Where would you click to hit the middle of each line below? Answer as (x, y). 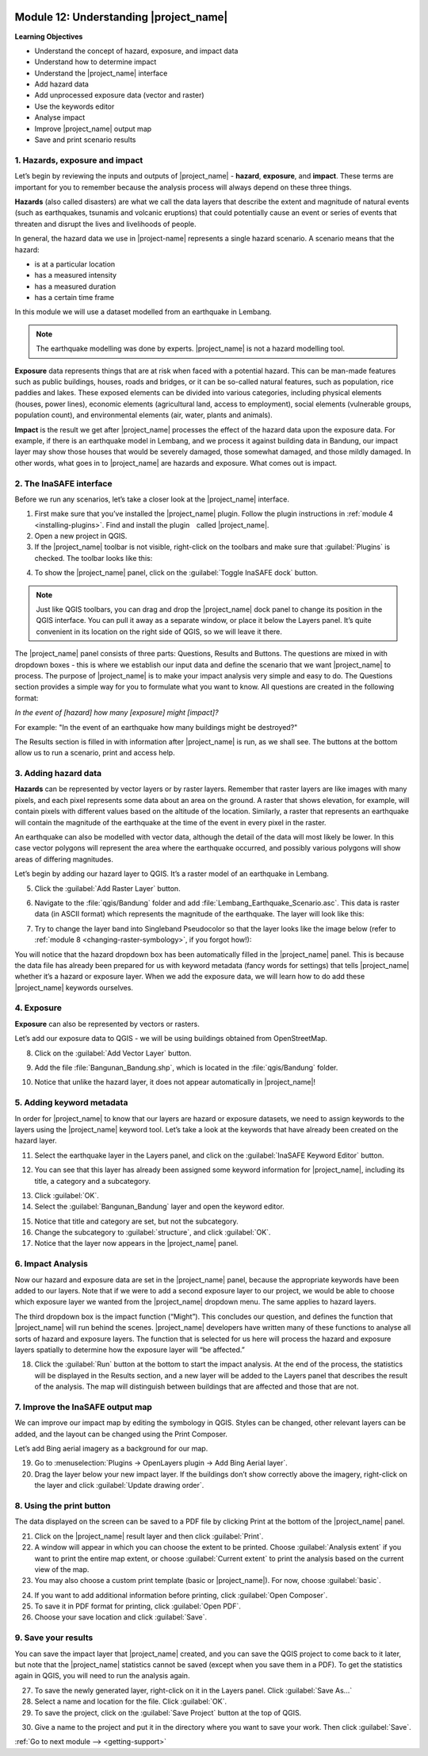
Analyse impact (60, 117)
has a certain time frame (75, 298)
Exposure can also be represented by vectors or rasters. (107, 1024)
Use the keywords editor (75, 106)
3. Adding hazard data (58, 774)
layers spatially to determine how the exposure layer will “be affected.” (130, 1350)
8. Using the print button (63, 1505)
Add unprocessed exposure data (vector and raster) (120, 95)
